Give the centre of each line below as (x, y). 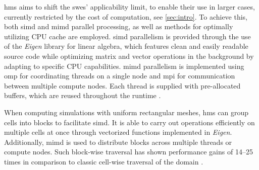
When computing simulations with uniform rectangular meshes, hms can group (126, 112)
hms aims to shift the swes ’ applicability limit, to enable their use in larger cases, (129, 7)
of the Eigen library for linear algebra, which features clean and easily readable (126, 46)
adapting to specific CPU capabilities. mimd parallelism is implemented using (124, 66)
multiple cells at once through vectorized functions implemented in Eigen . (118, 132)
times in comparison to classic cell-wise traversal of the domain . (104, 161)
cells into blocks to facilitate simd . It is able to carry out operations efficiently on (129, 122)
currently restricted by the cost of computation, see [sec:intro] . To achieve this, (126, 16)
